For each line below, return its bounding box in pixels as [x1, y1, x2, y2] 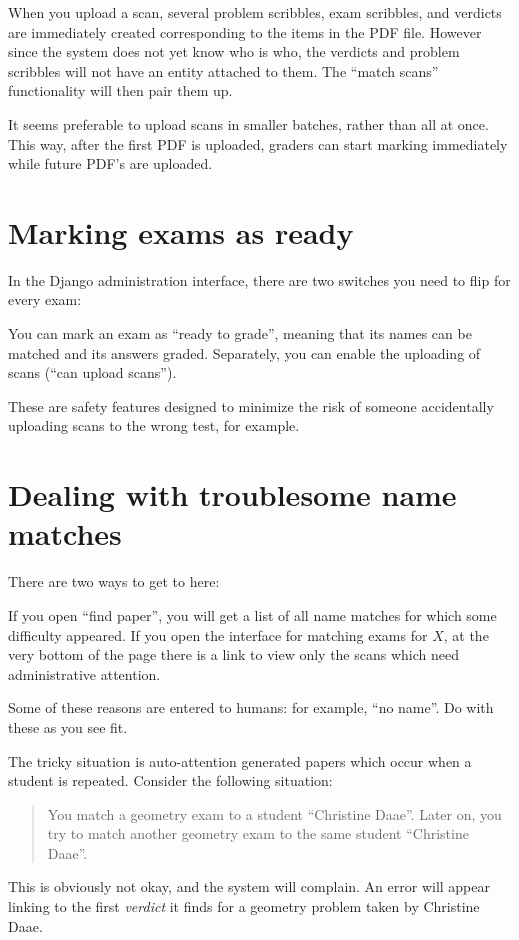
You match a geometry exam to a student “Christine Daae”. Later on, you [47, 803, 502, 824]
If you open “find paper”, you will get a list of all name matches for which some [8, 604, 497, 625]
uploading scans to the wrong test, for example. [8, 415, 300, 436]
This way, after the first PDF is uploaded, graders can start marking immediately [8, 133, 508, 154]
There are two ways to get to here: [8, 571, 220, 592]
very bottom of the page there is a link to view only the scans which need [8, 644, 459, 665]
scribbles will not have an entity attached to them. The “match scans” [8, 60, 439, 81]
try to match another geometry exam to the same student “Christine [47, 823, 469, 844]
